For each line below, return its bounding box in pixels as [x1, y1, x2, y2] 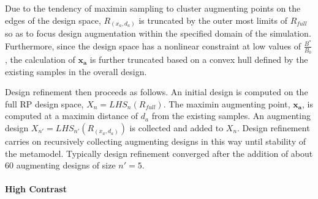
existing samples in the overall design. [5, 65, 147, 78]
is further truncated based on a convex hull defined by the [89, 53, 308, 66]
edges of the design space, [5, 13, 101, 26]
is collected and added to [129, 121, 224, 134]
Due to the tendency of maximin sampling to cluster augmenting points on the [5, 2, 301, 14]
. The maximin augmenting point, [163, 97, 290, 110]
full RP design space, [5, 97, 84, 110]
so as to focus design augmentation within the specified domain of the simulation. [5, 27, 311, 40]
